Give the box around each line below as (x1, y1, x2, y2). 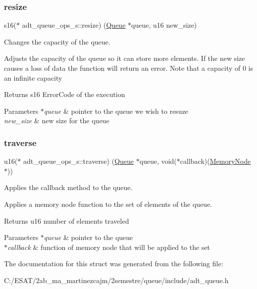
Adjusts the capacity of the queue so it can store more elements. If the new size (4, 53, 245, 63)
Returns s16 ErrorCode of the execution (4, 89, 125, 99)
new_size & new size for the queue (4, 115, 109, 126)
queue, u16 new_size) (131, 20, 197, 30)
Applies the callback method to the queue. (4, 182, 133, 193)
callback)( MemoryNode (180, 156, 251, 166)
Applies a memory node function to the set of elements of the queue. (4, 198, 212, 209)
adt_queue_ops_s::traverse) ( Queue (23, 156, 134, 166)
